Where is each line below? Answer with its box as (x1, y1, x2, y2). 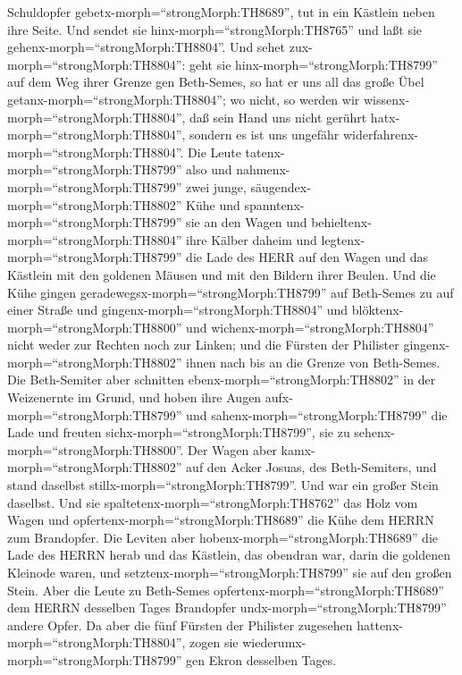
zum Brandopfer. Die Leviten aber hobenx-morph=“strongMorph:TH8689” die (7, 527, 439, 546)
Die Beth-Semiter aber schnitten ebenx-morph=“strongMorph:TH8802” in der (7, 370, 436, 389)
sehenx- (354, 423, 395, 442)
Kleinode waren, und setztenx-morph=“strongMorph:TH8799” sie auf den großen (7, 563, 452, 581)
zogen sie (189, 633, 239, 652)
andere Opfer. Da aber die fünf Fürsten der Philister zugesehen (7, 615, 353, 634)
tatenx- (245, 142, 285, 161)
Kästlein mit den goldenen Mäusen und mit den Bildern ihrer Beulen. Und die (7, 265, 436, 283)
